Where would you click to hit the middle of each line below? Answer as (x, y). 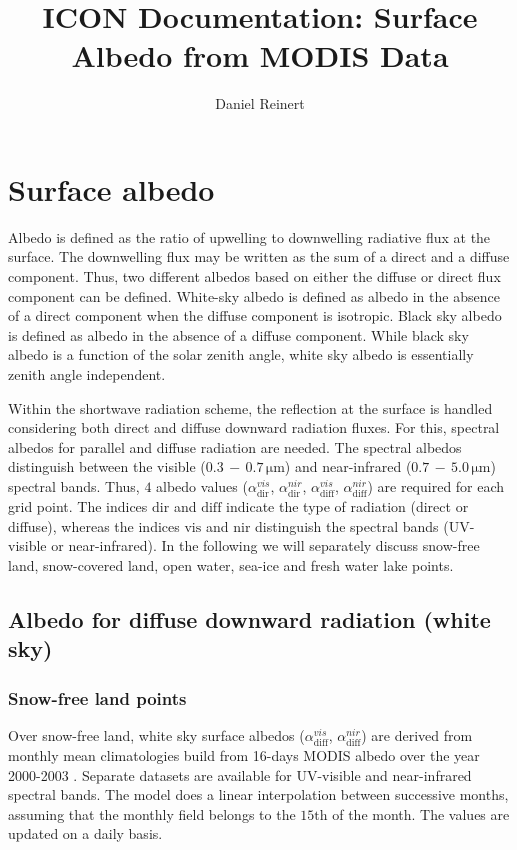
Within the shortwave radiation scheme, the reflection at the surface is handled (250, 407)
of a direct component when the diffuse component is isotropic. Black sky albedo (255, 315)
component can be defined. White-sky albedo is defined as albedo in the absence (254, 295)
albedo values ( (202, 485)
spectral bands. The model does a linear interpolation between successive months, (258, 794)
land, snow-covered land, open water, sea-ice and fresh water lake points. (231, 564)
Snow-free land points (97, 697)
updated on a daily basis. (85, 833)
